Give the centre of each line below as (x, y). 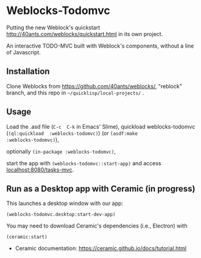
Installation (28, 72)
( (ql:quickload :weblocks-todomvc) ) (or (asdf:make (72, 133)
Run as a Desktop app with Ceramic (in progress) (101, 189)
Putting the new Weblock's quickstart (53, 27)
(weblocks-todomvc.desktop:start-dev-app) (61, 215)
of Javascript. (24, 52)
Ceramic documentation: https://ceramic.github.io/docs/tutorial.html (101, 248)
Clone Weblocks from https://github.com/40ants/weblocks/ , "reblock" (94, 86)
